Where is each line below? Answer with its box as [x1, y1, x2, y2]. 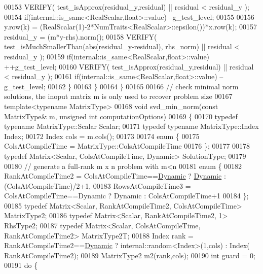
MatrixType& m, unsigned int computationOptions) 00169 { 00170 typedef [4, 111, 238, 121]
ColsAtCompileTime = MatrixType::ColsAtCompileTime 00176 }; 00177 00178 [4, 141, 250, 151]
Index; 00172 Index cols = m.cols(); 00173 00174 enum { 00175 [4, 130, 200, 141]
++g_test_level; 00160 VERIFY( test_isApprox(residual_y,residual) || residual [4, 61, 254, 72]
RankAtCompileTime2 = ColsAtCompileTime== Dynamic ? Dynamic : [4, 170, 226, 181]
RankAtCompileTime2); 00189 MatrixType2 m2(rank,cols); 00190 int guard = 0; [4, 250, 255, 260]
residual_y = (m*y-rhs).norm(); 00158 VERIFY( [4, 31, 157, 42]
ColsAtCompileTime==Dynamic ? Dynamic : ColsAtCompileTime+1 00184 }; [4, 190, 249, 201]
